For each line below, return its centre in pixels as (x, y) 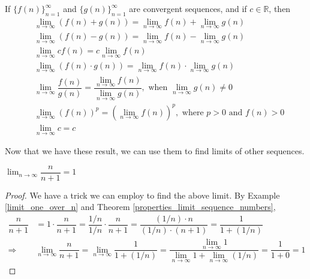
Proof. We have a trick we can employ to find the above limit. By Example (142, 195)
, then (280, 8)
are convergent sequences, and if (188, 8)
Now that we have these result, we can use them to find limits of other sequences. (155, 151)
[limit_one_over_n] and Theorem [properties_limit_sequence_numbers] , (140, 207)
